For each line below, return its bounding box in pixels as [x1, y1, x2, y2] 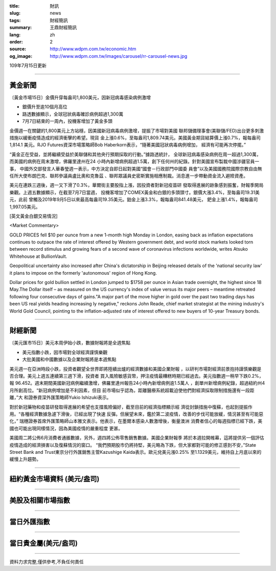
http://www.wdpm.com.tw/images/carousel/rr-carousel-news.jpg [50, 53, 188, 59]
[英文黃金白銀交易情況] [9, 213, 58, 219]
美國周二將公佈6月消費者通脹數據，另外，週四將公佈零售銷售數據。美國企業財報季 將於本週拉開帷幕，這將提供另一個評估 [9, 435, 264, 441]
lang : [9, 31, 21, 38]
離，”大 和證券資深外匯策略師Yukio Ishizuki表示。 [9, 394, 111, 401]
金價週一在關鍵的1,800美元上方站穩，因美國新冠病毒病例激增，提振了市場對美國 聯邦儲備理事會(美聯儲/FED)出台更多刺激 [9, 127, 264, 134]
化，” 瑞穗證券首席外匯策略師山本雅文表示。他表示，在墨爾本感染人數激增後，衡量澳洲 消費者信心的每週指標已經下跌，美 [9, 418, 263, 424]
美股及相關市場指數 [9, 496, 70, 505]
